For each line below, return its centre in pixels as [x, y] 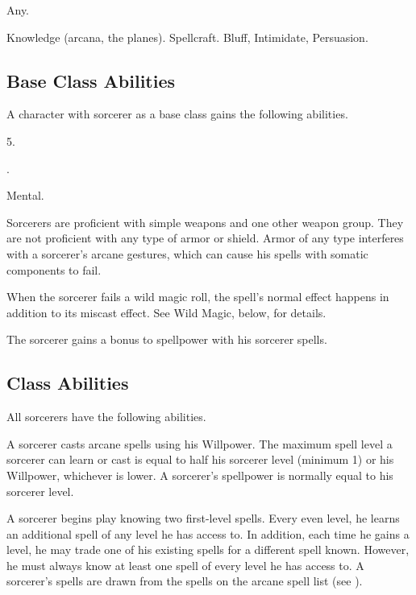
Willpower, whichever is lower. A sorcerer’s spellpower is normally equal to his [200, 475]
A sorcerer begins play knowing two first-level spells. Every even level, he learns [203, 518]
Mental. [25, 195]
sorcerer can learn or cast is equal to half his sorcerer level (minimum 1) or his [200, 459]
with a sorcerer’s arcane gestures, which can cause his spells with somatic [187, 253]
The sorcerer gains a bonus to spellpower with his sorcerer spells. [167, 339]
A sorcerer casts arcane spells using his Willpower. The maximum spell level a [200, 443]
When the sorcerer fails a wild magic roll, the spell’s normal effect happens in [198, 297]
